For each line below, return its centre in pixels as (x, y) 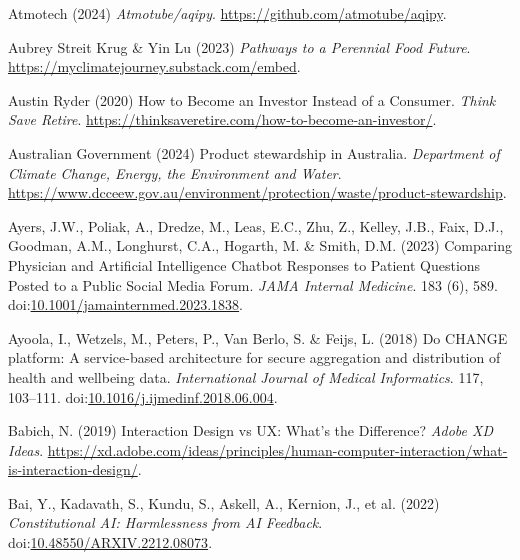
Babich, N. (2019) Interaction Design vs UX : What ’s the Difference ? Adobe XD (251, 430)
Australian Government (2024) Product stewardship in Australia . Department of (254, 152)
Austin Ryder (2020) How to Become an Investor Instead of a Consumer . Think (252, 99)
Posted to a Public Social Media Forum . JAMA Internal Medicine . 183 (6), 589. (253, 284)
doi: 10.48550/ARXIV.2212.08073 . (110, 542)
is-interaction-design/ (73, 469)
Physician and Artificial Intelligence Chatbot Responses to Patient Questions (244, 264)
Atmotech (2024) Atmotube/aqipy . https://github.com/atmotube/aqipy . (227, 13)
